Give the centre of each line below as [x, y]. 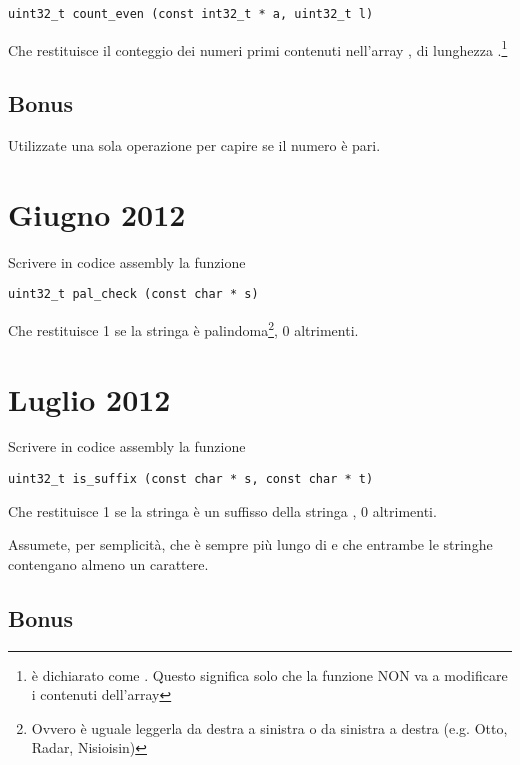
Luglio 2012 [89, 398]
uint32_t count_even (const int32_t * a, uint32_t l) [191, 14]
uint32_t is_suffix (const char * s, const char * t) [191, 479]
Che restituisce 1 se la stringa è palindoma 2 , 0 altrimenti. [183, 328]
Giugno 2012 [97, 213]
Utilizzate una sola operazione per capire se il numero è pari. [194, 145]
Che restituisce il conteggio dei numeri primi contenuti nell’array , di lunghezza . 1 [258, 48]
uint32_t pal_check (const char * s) [133, 294]
